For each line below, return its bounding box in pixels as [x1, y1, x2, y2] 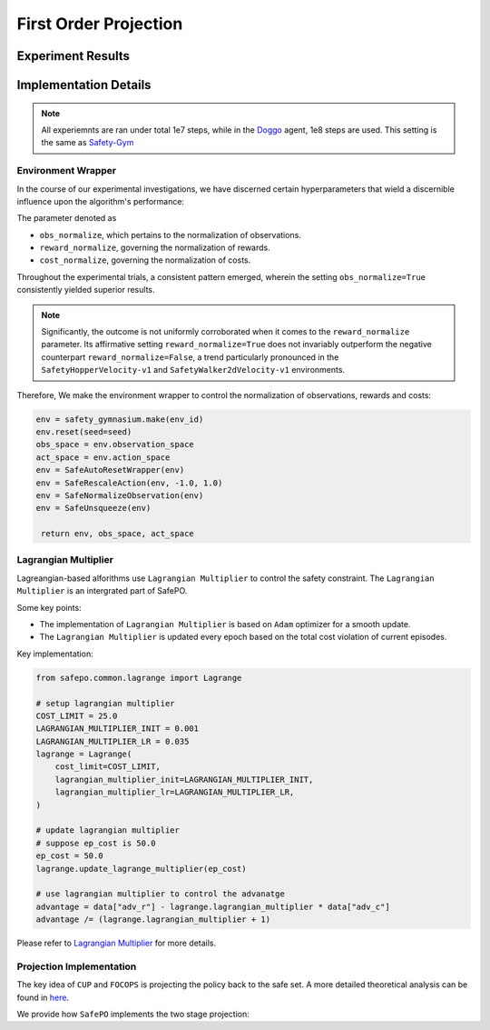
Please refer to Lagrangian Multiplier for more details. [16, 937, 217, 949]
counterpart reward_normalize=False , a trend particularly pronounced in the [41, 351, 339, 363]
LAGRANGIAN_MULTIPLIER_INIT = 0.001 [35, 724, 200, 734]
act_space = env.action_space [35, 452, 171, 463]
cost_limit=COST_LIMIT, [54, 762, 161, 772]
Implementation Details [16, 77, 152, 93]
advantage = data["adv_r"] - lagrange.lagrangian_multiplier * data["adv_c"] [35, 901, 390, 912]
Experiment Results [16, 48, 131, 64]
